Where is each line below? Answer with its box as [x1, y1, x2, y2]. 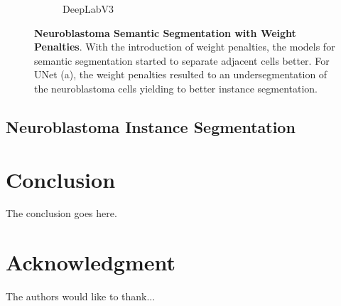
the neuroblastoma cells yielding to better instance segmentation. [34, 80, 318, 95]
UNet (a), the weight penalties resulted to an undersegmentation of [34, 67, 328, 82]
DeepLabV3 [63, 1, 114, 16]
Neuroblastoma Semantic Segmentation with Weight [34, 25, 296, 40]
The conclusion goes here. [6, 206, 117, 221]
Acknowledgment [6, 248, 175, 277]
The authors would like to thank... [6, 289, 156, 304]
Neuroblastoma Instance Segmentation [6, 115, 296, 137]
